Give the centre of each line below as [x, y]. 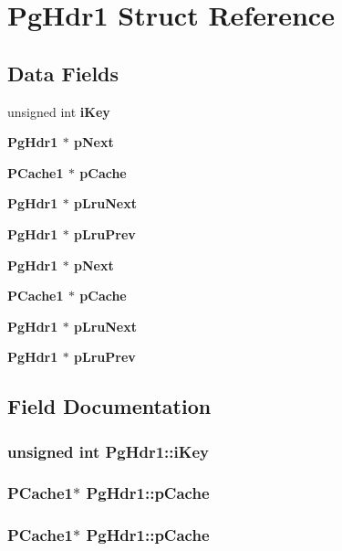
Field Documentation [109, 406]
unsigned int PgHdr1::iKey [109, 451]
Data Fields [63, 73]
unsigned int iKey [59, 111]
